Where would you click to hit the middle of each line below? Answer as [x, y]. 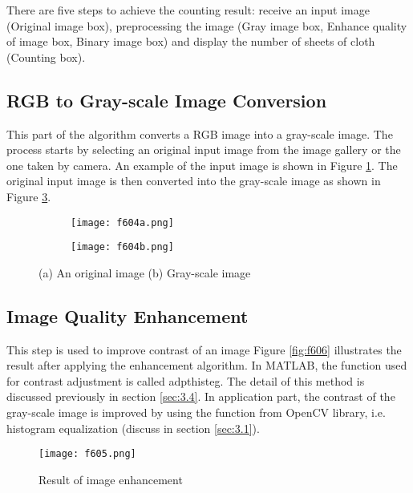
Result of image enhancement [111, 479]
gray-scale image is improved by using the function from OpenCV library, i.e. [196, 412]
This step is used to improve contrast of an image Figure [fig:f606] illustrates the [204, 349]
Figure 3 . [29, 196]
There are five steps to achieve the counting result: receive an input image [188, 10]
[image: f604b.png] [122, 247]
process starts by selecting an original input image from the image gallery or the [204, 150]
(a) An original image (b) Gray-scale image [145, 272]
